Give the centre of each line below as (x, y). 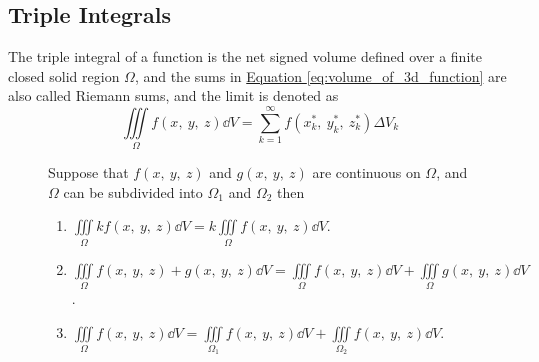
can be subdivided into (133, 191)
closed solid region (64, 75)
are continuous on (366, 172)
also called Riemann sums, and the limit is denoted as (173, 95)
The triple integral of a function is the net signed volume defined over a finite (245, 56)
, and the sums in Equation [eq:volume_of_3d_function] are (320, 75)
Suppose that (88, 172)
